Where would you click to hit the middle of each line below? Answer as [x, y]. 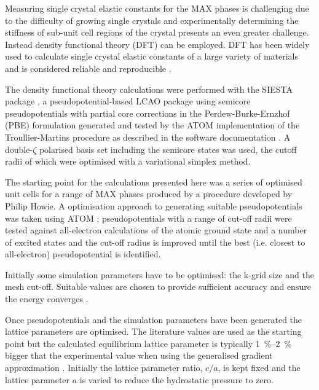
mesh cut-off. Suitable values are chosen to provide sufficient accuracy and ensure [158, 287]
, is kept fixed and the [259, 368]
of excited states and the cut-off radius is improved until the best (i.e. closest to [155, 242]
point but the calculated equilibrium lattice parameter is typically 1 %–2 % [148, 343]
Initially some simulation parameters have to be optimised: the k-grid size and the [159, 274]
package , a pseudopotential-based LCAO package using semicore [128, 101]
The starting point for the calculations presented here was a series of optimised [154, 181]
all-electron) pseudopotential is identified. [83, 254]
